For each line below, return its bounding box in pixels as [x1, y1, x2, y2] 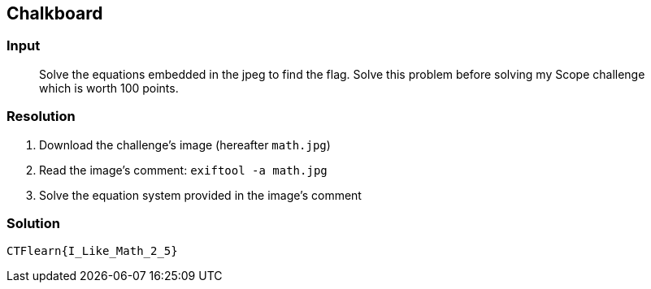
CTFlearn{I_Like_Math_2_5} [7, 244, 178, 258]
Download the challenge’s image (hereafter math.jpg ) [39, 137, 331, 152]
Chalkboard [7, 3, 103, 24]
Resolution [7, 108, 76, 125]
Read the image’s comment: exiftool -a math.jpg [39, 162, 328, 177]
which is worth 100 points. [39, 80, 179, 95]
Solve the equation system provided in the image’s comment [39, 188, 362, 202]
